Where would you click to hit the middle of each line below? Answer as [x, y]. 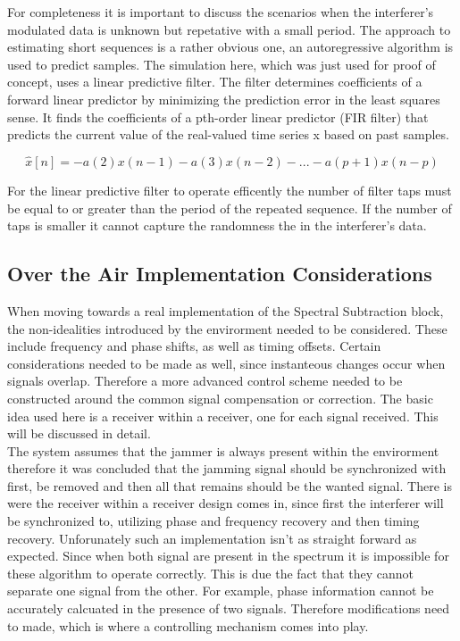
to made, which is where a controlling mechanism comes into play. [188, 625]
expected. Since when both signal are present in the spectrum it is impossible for [228, 556]
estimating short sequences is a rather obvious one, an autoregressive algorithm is [230, 47]
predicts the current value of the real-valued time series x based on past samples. [228, 134]
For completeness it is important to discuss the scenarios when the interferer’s [221, 12]
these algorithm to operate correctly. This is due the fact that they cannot [210, 573]
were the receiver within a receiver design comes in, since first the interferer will [226, 503]
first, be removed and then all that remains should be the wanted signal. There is [230, 485]
